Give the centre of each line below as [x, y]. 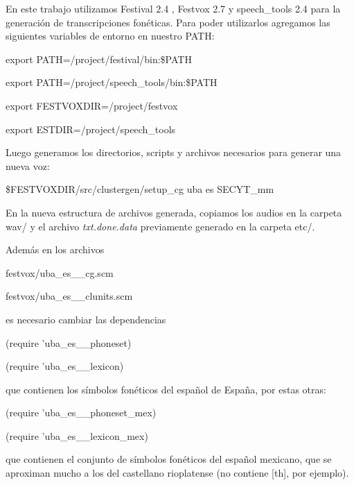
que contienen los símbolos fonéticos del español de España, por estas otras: [166, 389]
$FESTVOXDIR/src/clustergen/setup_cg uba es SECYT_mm [140, 189]
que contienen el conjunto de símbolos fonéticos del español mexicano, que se [169, 459]
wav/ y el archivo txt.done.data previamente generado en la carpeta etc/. [160, 226]
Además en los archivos [55, 249]
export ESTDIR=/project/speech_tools [91, 129]
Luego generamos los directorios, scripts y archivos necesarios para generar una [174, 152]
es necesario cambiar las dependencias [86, 319]
